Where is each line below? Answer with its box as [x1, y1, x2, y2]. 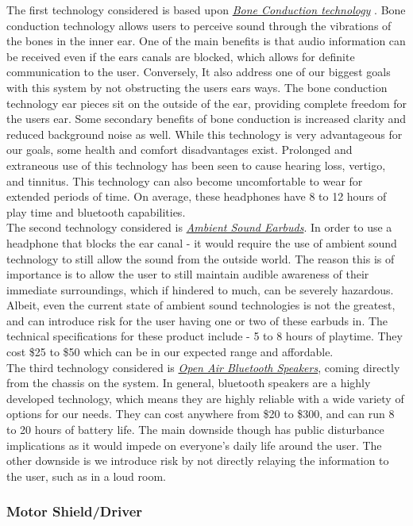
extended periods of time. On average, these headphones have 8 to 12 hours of [6, 188, 387, 205]
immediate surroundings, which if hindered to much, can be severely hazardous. [6, 281, 394, 298]
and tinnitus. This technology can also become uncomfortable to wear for [6, 172, 363, 189]
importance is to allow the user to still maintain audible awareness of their [6, 266, 369, 282]
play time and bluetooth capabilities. [6, 203, 186, 220]
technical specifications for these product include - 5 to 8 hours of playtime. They [6, 328, 403, 344]
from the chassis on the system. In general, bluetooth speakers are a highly [6, 374, 371, 391]
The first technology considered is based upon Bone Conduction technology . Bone [6, 2, 406, 17]
